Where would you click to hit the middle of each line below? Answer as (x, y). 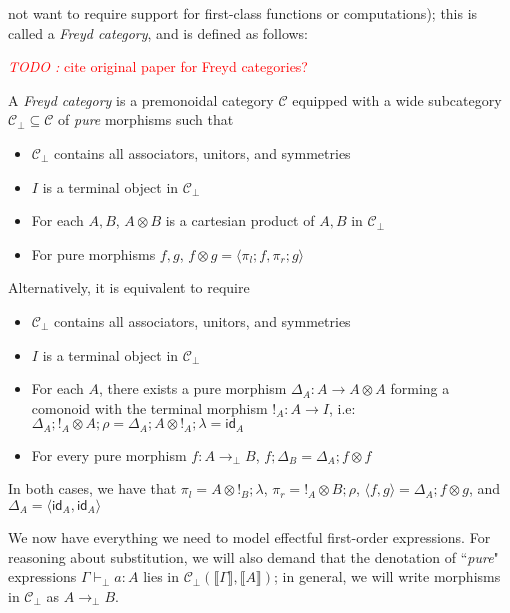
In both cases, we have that (92, 488)
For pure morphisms (93, 253)
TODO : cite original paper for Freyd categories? (158, 66)
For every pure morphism (109, 454)
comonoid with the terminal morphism (149, 407)
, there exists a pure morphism (192, 388)
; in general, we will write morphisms (387, 576)
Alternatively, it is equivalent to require (129, 287)
